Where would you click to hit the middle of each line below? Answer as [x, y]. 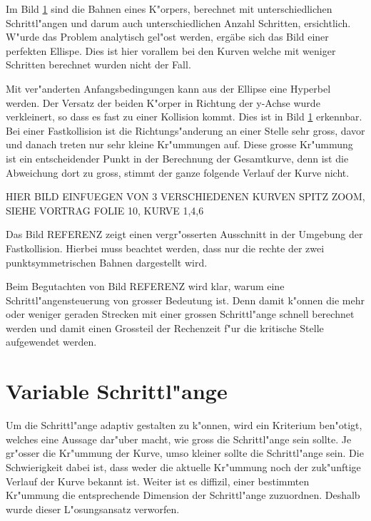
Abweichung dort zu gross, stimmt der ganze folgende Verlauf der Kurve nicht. [178, 172]
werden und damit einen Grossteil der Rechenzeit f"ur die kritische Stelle [165, 327]
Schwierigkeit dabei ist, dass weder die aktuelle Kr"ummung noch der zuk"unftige [183, 466]
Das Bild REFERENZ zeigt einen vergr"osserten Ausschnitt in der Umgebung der [184, 234]
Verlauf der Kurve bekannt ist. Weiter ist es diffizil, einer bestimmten [158, 481]
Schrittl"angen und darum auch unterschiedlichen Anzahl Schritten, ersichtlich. [178, 22]
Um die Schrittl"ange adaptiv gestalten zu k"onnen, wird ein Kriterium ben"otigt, [184, 425]
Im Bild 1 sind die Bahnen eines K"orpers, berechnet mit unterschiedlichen [169, 9]
